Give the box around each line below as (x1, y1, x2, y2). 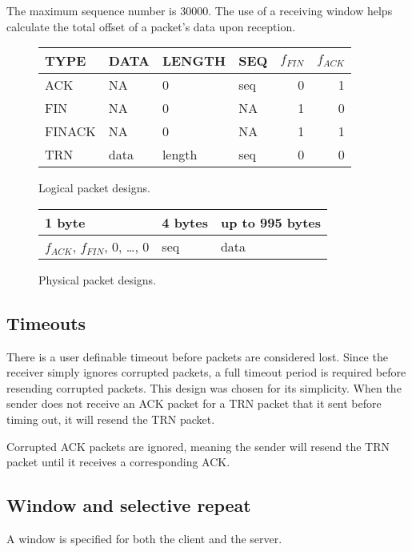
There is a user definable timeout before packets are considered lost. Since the (6, 348, 388, 365)
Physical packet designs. (38, 271, 157, 288)
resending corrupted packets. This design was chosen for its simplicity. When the (6, 379, 402, 396)
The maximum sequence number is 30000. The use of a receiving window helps (6, 2, 393, 18)
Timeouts (6, 310, 86, 335)
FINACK (45, 122, 96, 141)
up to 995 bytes (220, 212, 322, 232)
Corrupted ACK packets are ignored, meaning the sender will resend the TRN (6, 437, 390, 454)
